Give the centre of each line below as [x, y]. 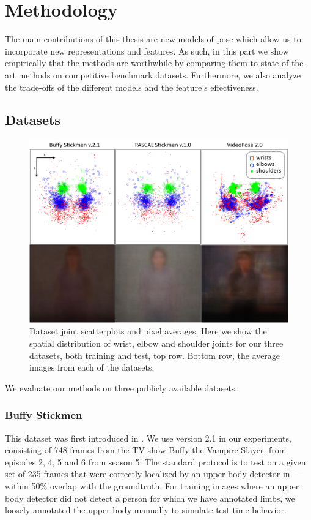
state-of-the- [284, 63]
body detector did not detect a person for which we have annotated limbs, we [150, 498]
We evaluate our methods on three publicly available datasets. [121, 387]
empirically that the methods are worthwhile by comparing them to [132, 63]
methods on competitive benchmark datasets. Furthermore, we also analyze [160, 74]
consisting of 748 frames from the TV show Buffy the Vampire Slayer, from [146, 450]
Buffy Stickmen [44, 415]
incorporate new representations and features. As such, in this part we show [147, 51]
